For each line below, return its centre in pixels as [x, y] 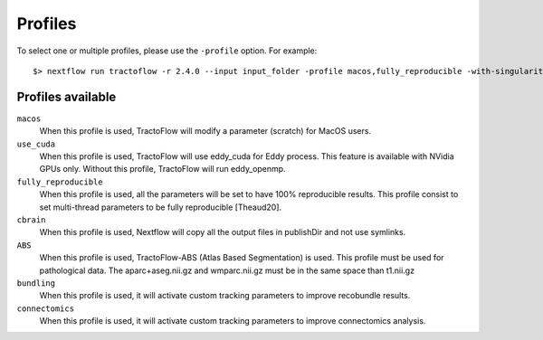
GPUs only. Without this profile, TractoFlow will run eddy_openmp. [162, 169]
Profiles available [67, 96]
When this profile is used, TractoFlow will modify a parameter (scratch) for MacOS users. [205, 131]
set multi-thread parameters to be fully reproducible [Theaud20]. [161, 207]
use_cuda [36, 144]
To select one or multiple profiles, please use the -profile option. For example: [167, 51]
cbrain [31, 220]
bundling [36, 283]
